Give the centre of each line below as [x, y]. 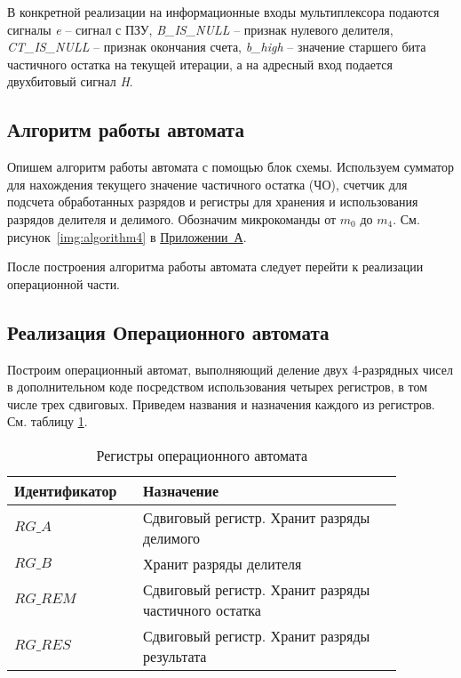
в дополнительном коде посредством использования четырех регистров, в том [218, 387]
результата [175, 656]
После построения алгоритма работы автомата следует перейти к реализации [215, 266]
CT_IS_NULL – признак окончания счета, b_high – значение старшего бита [217, 47]
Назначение [181, 490]
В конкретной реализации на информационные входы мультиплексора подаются [223, 12]
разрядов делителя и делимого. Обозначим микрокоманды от [172, 218]
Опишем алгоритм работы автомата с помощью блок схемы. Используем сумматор [230, 167]
